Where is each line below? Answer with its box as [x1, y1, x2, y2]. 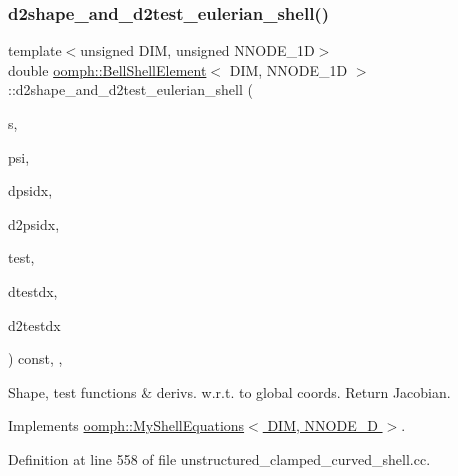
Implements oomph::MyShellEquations [8, 415, 245, 436]
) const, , [8, 348, 63, 369]
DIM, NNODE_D [267, 415, 378, 436]
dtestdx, [8, 280, 58, 301]
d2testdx [8, 314, 61, 335]
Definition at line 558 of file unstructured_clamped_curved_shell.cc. [8, 448, 431, 469]
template [8, 40, 62, 61]
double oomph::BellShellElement [8, 59, 207, 80]
